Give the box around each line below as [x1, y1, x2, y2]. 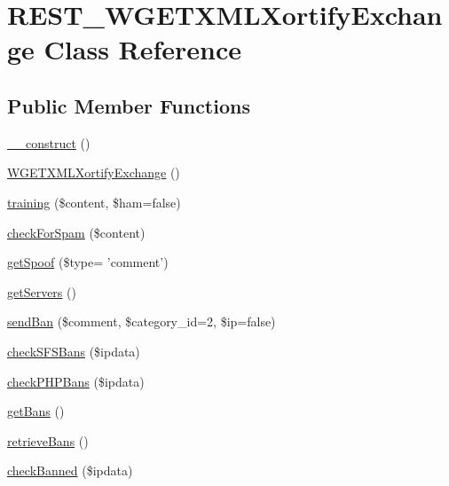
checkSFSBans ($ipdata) [7, 341, 140, 360]
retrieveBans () [7, 431, 89, 450]
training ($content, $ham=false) [7, 192, 181, 211]
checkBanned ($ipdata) [7, 461, 133, 480]
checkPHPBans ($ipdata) [7, 372, 145, 390]
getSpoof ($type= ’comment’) [7, 253, 169, 271]
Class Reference [43, 31, 242, 67]
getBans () [7, 402, 65, 420]
